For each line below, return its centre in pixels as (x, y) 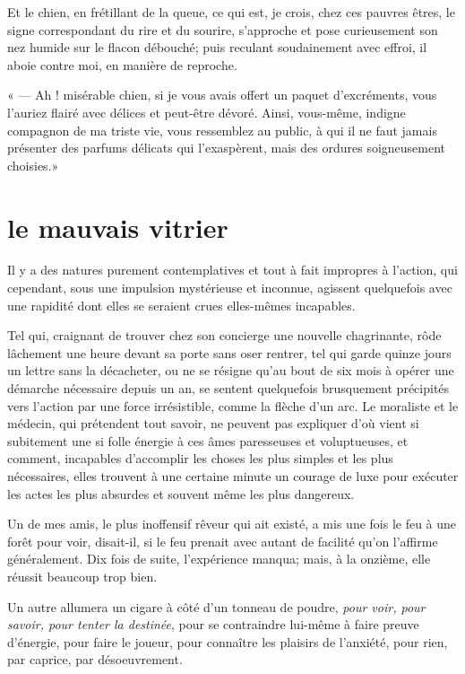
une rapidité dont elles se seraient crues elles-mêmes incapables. (181, 305)
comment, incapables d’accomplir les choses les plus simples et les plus (200, 458)
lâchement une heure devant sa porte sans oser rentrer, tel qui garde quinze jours (229, 352)
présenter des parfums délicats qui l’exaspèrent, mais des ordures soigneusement (227, 148)
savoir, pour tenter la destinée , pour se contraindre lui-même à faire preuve (213, 624)
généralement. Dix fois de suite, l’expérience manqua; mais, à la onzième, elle (219, 559)
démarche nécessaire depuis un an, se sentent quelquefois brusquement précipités (228, 388)
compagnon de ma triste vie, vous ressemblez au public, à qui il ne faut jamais (222, 130)
